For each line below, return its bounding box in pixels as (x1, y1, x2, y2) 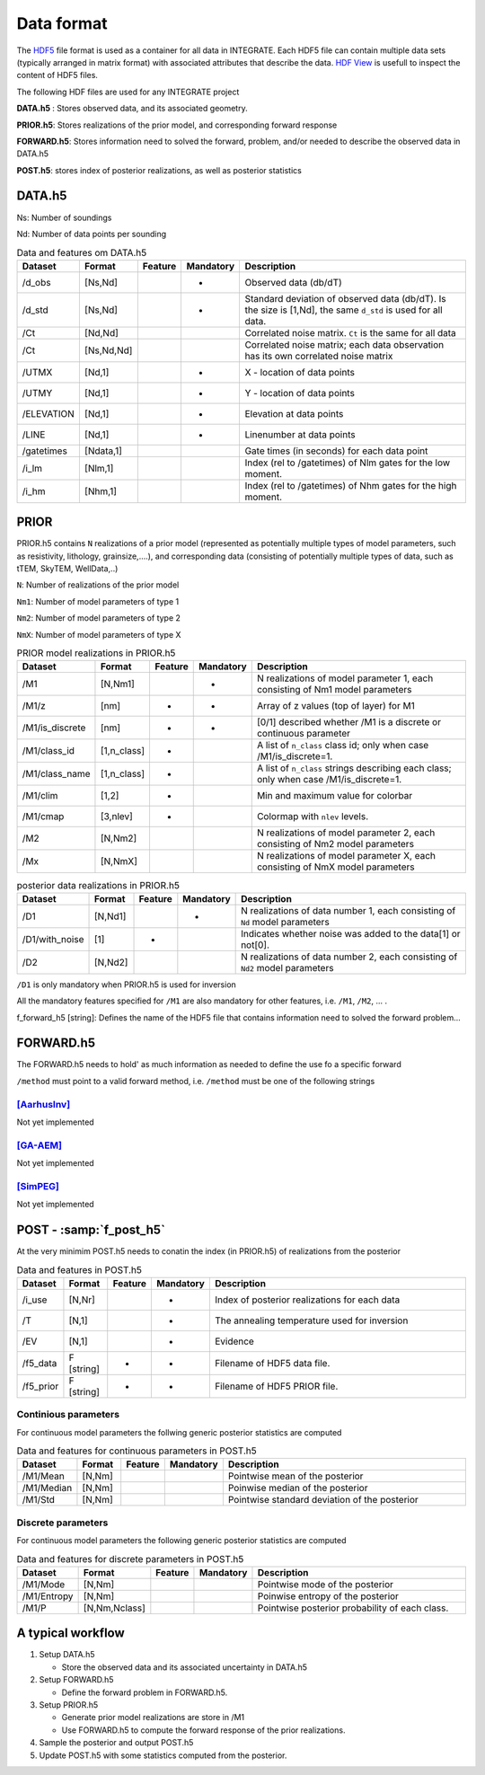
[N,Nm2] (100, 832, 137, 844)
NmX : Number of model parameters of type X (16, 629, 181, 640)
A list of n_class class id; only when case (256, 739, 429, 752)
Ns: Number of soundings (16, 212, 112, 223)
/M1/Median (22, 1482, 73, 1495)
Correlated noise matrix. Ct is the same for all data (244, 326, 457, 339)
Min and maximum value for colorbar (256, 790, 413, 802)
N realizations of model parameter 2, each (256, 826, 436, 839)
